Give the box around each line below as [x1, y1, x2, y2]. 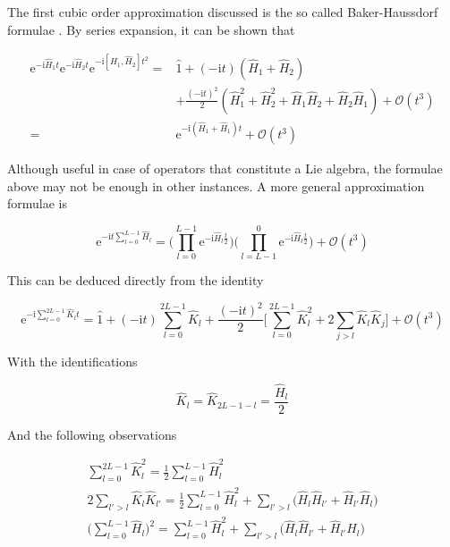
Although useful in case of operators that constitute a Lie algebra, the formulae [7, 159, 443, 178]
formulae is [7, 194, 68, 213]
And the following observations [7, 425, 177, 443]
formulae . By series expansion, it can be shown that [7, 20, 295, 38]
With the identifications [7, 351, 138, 370]
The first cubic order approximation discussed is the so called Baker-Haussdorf [7, 3, 438, 21]
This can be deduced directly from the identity [7, 271, 264, 290]
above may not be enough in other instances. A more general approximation [7, 176, 425, 195]
